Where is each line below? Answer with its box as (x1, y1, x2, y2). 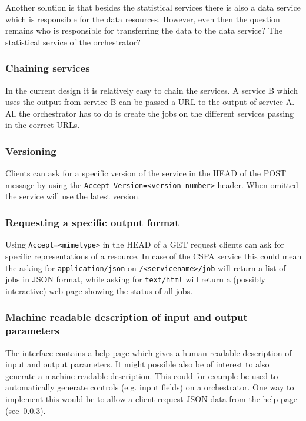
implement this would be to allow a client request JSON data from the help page (5, 392, 297, 404)
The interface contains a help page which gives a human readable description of (5, 346, 292, 358)
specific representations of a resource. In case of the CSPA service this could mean (5, 249, 302, 262)
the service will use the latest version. (5, 190, 141, 202)
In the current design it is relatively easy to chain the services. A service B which (5, 84, 298, 96)
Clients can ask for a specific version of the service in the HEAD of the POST (5, 167, 287, 179)
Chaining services (5, 61, 90, 75)
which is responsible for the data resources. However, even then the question (5, 12, 280, 25)
